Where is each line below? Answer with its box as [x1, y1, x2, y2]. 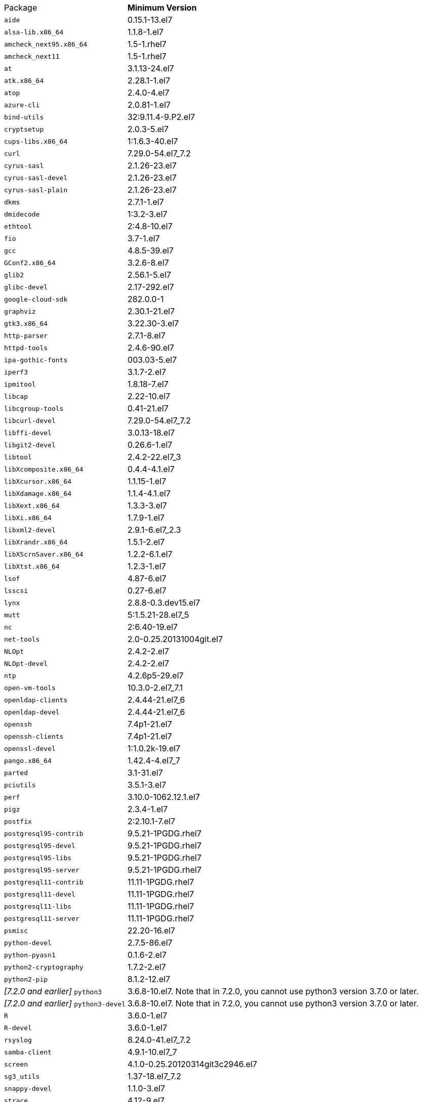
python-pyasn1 [4, 951, 56, 959]
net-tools [4, 635, 40, 643]
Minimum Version [128, 3, 197, 13]
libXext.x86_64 [4, 501, 60, 510]
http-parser [4, 331, 48, 340]
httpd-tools [4, 344, 48, 352]
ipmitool [4, 380, 36, 388]
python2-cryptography [4, 963, 83, 971]
